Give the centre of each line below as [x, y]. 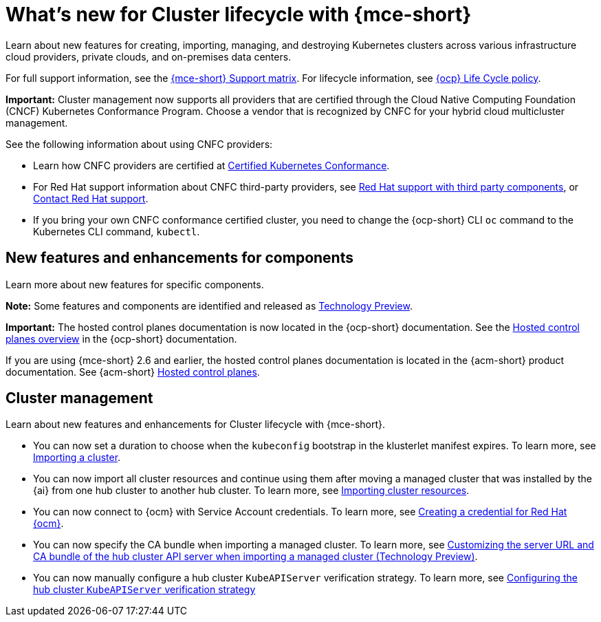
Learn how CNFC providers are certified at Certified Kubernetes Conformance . [211, 165]
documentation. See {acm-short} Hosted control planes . [133, 372]
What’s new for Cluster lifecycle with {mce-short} [239, 14]
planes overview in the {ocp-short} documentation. [121, 339]
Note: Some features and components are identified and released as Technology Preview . [209, 305]
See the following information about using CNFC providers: [139, 144]
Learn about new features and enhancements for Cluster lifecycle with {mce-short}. [196, 425]
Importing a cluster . [77, 458]
